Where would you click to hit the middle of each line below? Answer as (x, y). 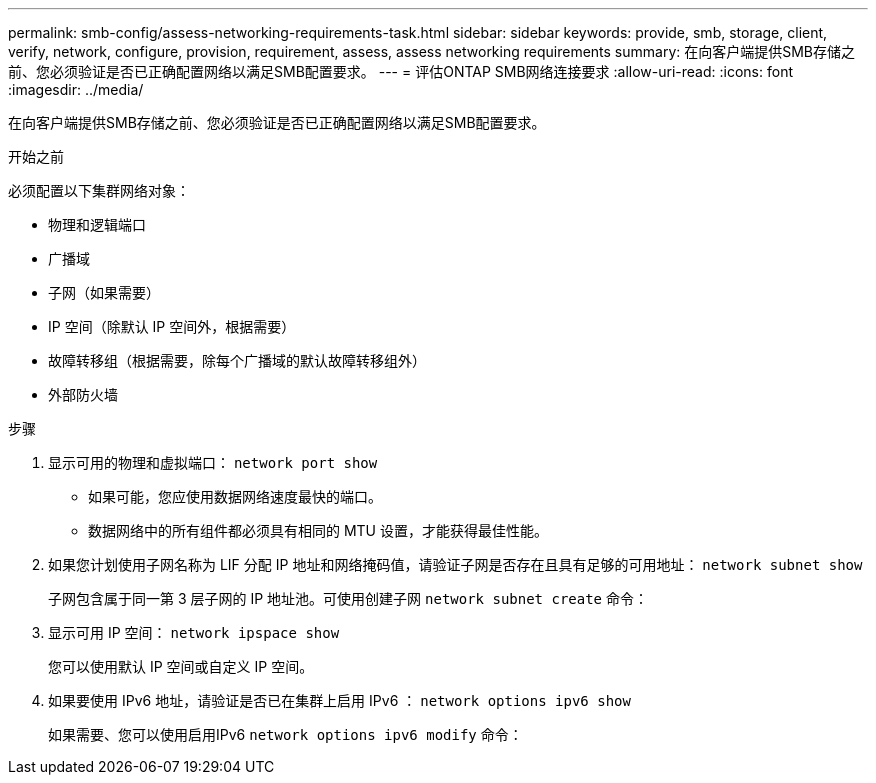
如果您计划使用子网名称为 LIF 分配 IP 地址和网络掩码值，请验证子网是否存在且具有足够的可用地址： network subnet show (455, 564)
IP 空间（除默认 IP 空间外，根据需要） (172, 326)
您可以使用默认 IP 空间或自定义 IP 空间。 (181, 666)
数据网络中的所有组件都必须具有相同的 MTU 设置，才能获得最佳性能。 (318, 530)
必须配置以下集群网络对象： (99, 190)
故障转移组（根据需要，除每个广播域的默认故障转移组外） (237, 360)
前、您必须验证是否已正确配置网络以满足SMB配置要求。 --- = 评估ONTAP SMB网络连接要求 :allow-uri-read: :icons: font (400, 71)
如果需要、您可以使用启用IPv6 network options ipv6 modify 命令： (285, 734)
